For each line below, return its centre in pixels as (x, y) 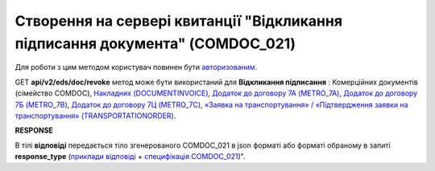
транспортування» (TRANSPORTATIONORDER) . (95, 116)
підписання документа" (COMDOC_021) (155, 43)
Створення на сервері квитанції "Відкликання (178, 21)
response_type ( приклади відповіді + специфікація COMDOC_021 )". (130, 157)
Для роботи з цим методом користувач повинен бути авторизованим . (136, 67)
